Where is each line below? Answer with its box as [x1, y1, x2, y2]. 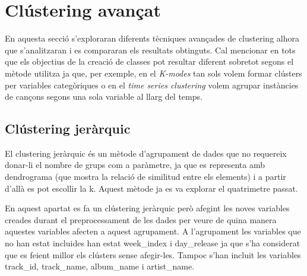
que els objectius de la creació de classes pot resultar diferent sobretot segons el [5, 55, 294, 68]
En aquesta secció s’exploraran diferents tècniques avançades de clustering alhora [5, 32, 299, 45]
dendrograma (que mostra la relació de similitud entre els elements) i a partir [5, 170, 286, 183]
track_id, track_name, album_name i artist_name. [5, 260, 195, 272]
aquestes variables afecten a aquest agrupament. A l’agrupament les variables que [5, 225, 301, 237]
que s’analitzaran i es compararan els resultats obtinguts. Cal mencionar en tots [5, 43, 296, 56]
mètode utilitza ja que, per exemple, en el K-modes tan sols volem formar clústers [5, 66, 302, 79]
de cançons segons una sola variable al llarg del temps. [5, 90, 202, 103]
